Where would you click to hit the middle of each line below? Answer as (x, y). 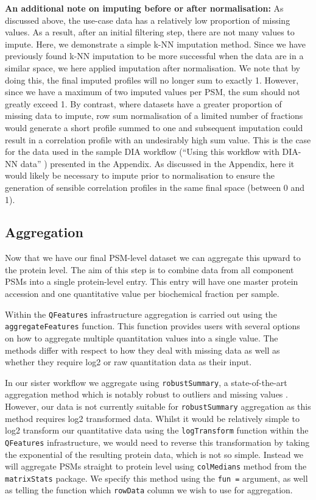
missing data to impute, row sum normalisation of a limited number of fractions (154, 116)
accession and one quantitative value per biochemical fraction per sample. (142, 294)
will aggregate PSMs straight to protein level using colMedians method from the (156, 466)
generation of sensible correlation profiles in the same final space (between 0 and (155, 187)
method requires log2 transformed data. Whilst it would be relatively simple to (152, 418)
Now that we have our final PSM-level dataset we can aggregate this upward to (153, 258)
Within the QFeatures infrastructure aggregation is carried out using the (141, 314)
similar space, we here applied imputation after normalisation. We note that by (153, 67)
